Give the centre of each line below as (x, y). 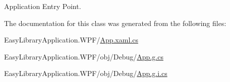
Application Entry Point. (43, 6)
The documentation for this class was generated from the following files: (115, 23)
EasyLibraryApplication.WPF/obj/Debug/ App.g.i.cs (86, 73)
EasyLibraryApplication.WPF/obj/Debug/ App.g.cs (84, 56)
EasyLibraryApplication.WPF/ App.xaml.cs (71, 40)
